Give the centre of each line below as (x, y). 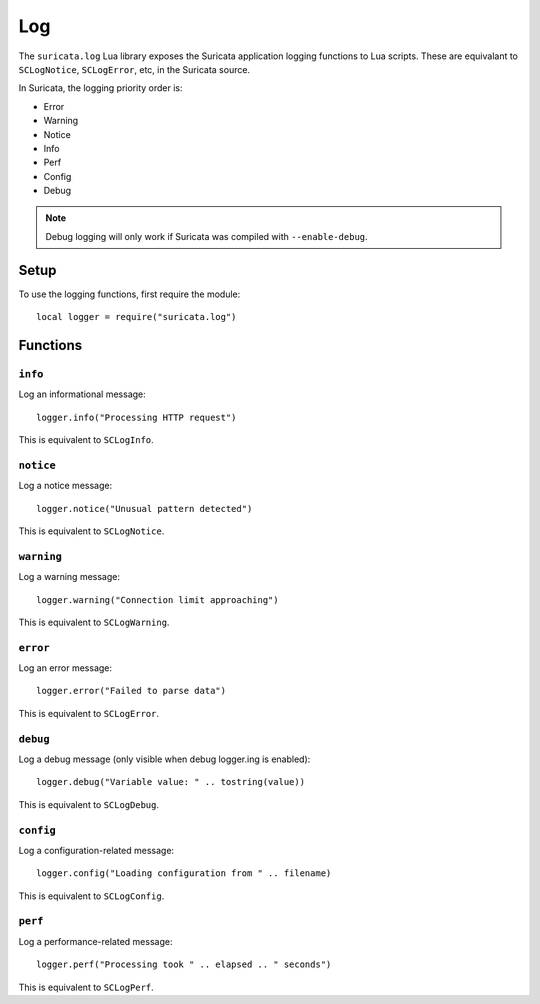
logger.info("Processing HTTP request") (136, 417)
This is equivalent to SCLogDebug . (89, 804)
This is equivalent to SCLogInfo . (86, 440)
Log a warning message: (69, 577)
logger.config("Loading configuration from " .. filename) (184, 873)
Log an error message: (65, 668)
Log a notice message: (65, 486)
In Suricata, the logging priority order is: (101, 88)
